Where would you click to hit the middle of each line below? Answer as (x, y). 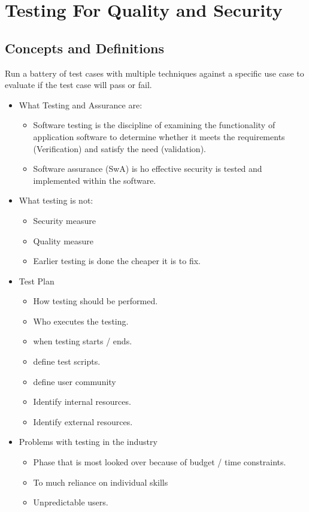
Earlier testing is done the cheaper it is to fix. (117, 261)
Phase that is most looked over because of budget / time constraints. (160, 462)
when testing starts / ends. (83, 341)
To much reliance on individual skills (101, 482)
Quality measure (63, 240)
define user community (75, 381)
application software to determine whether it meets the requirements (159, 136)
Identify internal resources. (82, 402)
